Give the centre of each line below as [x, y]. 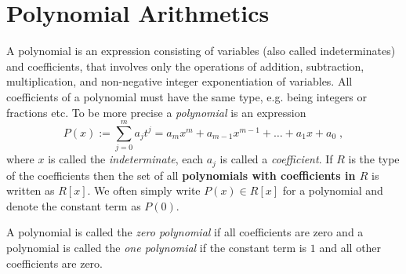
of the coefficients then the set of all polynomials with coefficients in [181, 175]
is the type [374, 159]
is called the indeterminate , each [126, 159]
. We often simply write [144, 190]
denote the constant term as [74, 205]
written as [31, 190]
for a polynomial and [333, 190]
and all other [350, 248]
